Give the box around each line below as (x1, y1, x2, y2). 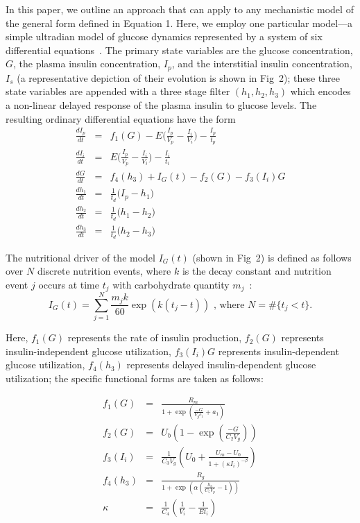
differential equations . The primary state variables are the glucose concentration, (6, 42, 353, 57)
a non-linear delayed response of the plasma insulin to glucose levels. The (6, 98, 317, 112)
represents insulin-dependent (218, 343, 339, 358)
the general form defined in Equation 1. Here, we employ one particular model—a (6, 15, 353, 30)
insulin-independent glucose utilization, (6, 343, 171, 358)
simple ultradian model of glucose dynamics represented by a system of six (6, 29, 323, 44)
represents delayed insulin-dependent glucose (126, 357, 316, 372)
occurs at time (38, 277, 99, 291)
